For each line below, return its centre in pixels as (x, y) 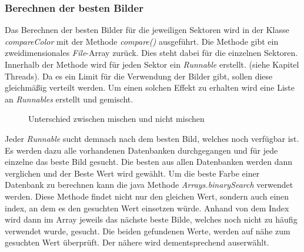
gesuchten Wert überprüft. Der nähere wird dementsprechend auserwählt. (137, 242)
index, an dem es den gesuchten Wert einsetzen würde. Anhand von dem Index (147, 208)
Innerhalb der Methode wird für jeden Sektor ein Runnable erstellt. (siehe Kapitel (152, 64)
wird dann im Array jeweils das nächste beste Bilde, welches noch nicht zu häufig (151, 219)
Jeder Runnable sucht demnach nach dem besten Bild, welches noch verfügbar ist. (152, 138)
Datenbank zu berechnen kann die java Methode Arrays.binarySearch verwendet (149, 185)
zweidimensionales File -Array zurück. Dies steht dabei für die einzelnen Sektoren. (151, 53)
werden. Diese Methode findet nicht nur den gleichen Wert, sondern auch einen (147, 196)
